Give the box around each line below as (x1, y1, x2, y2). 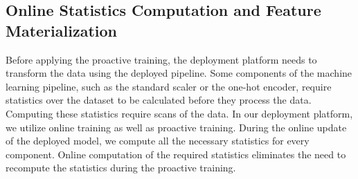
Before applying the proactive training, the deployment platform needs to (6, 52, 317, 66)
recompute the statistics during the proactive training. (6, 160, 236, 175)
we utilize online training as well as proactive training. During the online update (6, 120, 347, 134)
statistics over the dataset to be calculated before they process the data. (6, 93, 312, 107)
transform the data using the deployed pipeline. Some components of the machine (6, 66, 352, 80)
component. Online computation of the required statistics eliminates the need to (6, 147, 346, 161)
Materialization (6, 19, 117, 41)
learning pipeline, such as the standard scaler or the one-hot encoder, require (6, 79, 332, 93)
